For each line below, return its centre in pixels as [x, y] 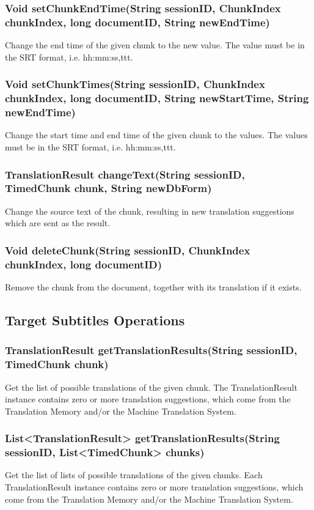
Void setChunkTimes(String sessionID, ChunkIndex [135, 84]
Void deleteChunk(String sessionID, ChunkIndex [128, 250]
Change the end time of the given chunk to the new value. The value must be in [155, 45]
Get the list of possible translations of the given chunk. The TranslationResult [151, 387]
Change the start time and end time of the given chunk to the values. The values [156, 135]
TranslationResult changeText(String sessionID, [125, 174]
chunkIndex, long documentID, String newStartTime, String [157, 98]
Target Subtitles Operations [95, 320]
